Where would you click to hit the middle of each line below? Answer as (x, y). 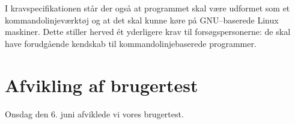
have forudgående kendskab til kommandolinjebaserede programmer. (131, 43)
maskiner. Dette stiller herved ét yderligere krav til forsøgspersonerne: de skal (148, 32)
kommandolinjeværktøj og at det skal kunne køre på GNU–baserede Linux (142, 20)
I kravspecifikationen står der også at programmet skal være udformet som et (147, 8)
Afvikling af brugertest (102, 85)
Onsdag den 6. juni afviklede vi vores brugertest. (94, 113)
